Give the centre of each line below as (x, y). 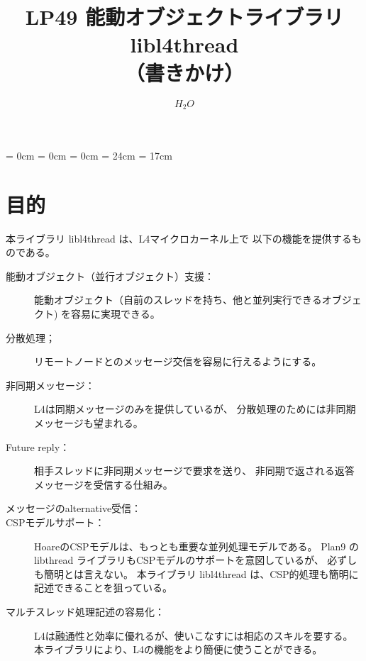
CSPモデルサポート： (55, 522)
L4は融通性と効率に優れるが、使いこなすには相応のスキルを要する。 (194, 635)
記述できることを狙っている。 (104, 588)
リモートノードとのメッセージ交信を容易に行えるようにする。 (178, 361)
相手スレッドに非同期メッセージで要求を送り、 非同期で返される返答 (194, 471)
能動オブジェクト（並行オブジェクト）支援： (110, 276)
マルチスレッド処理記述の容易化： (85, 611)
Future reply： (38, 446)
